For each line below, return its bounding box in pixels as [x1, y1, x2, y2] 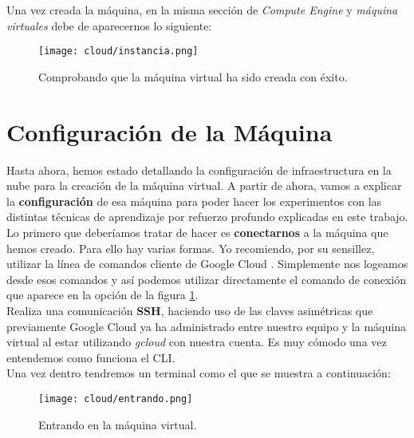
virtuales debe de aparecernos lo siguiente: [6, 17, 212, 34]
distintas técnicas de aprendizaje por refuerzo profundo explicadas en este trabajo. [6, 208, 408, 225]
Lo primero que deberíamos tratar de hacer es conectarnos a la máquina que [6, 223, 388, 240]
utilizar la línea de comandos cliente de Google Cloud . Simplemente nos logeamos [6, 255, 408, 272]
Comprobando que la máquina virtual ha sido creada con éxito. [38, 68, 348, 85]
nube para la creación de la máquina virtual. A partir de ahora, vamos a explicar [6, 177, 402, 194]
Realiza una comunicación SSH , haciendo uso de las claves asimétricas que [6, 302, 373, 318]
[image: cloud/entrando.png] [38, 393, 193, 404]
